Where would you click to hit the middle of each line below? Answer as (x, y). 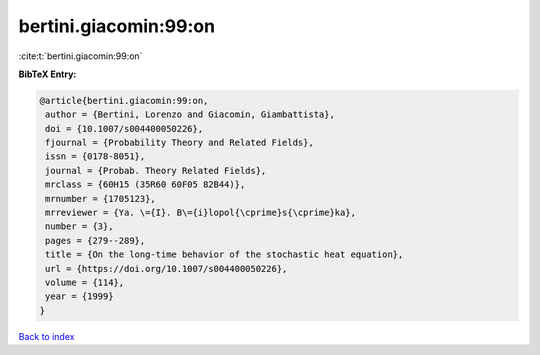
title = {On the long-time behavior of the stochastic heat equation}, (224, 254)
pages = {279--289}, (95, 240)
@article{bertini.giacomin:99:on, (124, 100)
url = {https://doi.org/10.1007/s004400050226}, (166, 268)
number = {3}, (79, 226)
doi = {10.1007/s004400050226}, (124, 128)
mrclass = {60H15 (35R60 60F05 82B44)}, (145, 184)
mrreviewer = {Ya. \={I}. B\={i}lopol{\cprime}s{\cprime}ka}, (201, 213)
